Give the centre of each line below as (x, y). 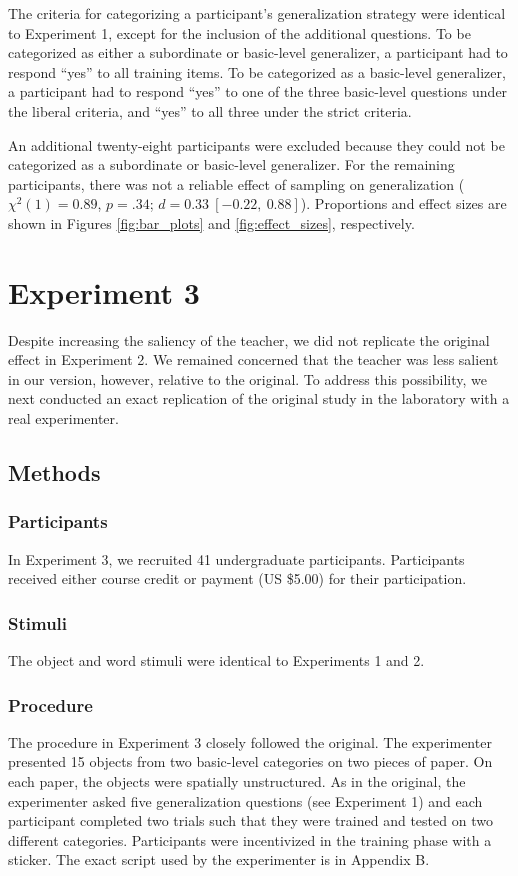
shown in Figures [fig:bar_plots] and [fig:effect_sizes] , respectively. (211, 222)
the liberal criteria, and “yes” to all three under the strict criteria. (210, 110)
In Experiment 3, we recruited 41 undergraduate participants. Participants (236, 558)
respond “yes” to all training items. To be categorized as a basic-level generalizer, (257, 71)
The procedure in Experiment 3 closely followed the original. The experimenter (250, 741)
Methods (54, 472)
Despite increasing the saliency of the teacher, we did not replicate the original (249, 339)
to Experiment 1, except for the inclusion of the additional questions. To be (239, 32)
